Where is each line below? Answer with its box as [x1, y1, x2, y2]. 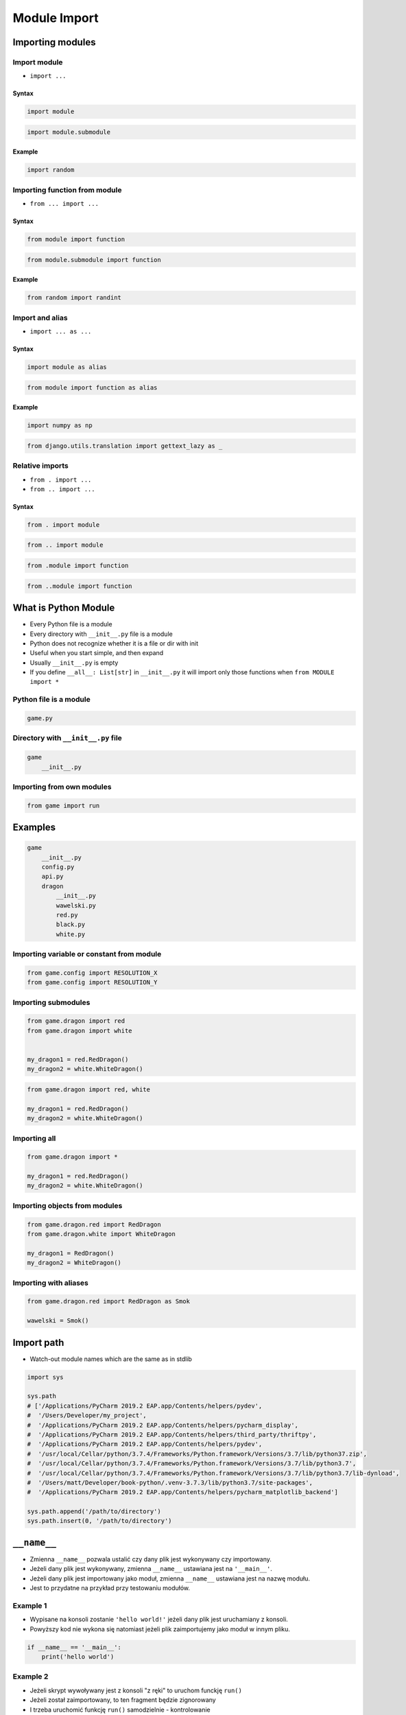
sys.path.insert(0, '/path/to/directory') [27, 1517, 172, 1525]
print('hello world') [41, 1653, 115, 1661]
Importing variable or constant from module [12, 949, 162, 959]
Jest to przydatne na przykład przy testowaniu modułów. [29, 1584, 191, 1592]
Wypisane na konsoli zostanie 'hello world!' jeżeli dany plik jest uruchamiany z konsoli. [29, 1616, 288, 1624]
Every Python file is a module [29, 620, 112, 628]
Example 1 [12, 1600, 47, 1610]
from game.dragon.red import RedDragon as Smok [27, 1297, 190, 1305]
